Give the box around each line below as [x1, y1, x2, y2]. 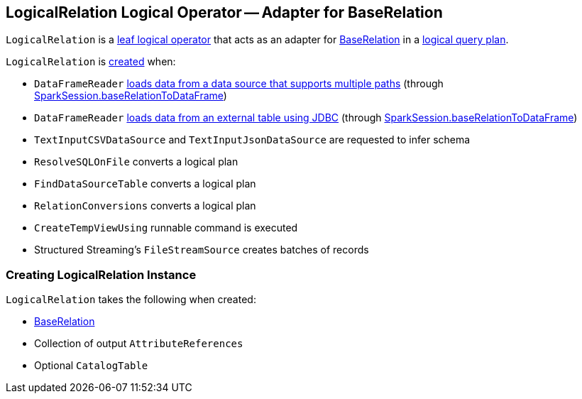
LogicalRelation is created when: [6, 55, 176, 68]
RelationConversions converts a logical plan [34, 199, 256, 212]
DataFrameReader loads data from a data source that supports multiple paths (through [34, 77, 444, 90]
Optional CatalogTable [34, 359, 148, 372]
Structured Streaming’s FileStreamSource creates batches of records [34, 244, 369, 256]
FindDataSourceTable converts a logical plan [34, 177, 256, 190]
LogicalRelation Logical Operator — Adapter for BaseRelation [6, 4, 443, 21]
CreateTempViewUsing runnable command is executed [34, 222, 298, 234]
